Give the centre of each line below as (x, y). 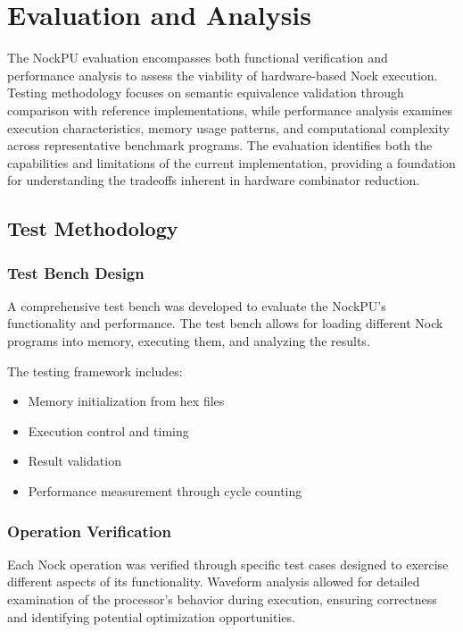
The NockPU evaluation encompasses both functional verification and (198, 58)
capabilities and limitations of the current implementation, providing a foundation (231, 162)
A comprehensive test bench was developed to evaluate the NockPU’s (197, 305)
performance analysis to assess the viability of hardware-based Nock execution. (223, 75)
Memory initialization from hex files (126, 401)
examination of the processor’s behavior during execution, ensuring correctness (222, 599)
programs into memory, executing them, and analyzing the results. (189, 341)
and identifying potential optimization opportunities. (151, 616)
